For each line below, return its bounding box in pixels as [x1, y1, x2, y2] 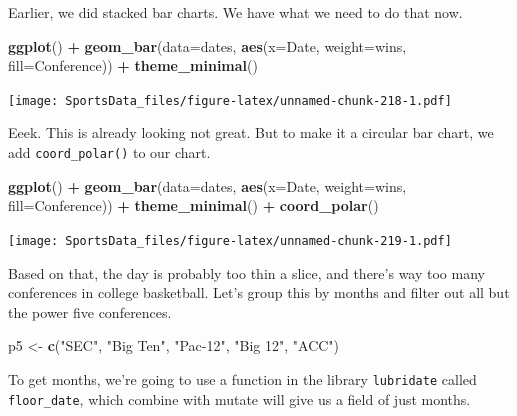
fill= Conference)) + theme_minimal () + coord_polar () [8, 195, 379, 216]
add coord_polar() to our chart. [8, 142, 211, 163]
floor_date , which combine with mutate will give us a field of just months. [8, 388, 471, 409]
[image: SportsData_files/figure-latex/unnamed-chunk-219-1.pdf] [8, 233, 452, 248]
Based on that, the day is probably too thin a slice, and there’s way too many [8, 262, 485, 283]
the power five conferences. [8, 301, 172, 322]
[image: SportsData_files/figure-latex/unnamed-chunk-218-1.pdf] [8, 93, 452, 108]
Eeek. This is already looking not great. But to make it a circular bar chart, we [8, 122, 494, 143]
